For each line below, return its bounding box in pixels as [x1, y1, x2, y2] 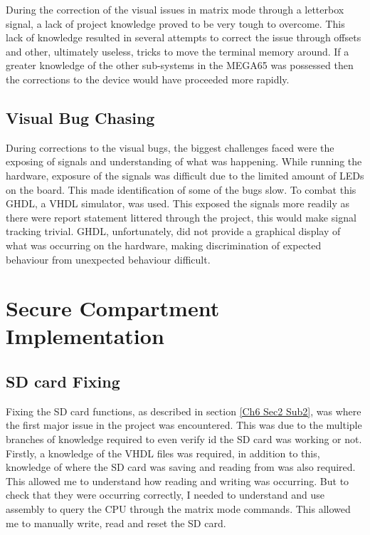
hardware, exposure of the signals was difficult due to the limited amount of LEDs [6, 167, 364, 182]
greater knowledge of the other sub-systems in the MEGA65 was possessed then [6, 58, 354, 73]
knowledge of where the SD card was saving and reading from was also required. [6, 459, 356, 474]
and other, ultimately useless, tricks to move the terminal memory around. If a [6, 43, 349, 58]
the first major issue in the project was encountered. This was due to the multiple [6, 417, 362, 432]
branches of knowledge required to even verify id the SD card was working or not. [6, 432, 362, 447]
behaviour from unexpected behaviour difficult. [6, 251, 211, 266]
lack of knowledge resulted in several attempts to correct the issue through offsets [6, 30, 361, 45]
